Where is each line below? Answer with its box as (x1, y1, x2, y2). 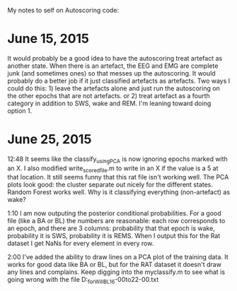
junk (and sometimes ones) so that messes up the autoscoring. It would (7, 69, 216, 77)
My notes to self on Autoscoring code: (7, 6, 119, 14)
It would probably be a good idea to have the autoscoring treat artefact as (7, 54, 223, 62)
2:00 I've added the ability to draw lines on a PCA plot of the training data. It (7, 253, 229, 261)
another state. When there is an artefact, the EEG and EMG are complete (7, 61, 219, 70)
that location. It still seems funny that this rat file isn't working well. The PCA (7, 173, 229, 182)
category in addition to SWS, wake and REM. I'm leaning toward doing (7, 99, 212, 107)
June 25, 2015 (7, 131, 92, 148)
